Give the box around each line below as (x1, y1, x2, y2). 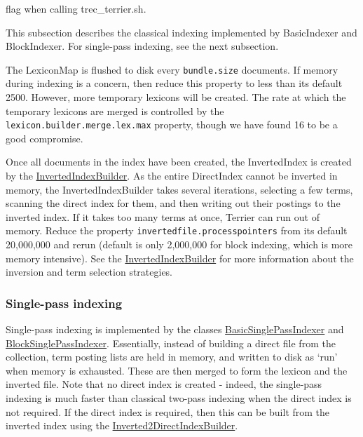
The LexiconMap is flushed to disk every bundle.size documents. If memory (6, 62, 338, 76)
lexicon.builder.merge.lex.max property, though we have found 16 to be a (6, 117, 338, 132)
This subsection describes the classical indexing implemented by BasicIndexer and (6, 25, 357, 39)
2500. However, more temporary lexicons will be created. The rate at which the (6, 90, 346, 105)
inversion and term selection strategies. (6, 264, 173, 279)
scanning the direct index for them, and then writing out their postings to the (6, 196, 341, 210)
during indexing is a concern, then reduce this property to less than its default (6, 76, 343, 90)
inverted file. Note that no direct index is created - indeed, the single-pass (6, 377, 322, 391)
